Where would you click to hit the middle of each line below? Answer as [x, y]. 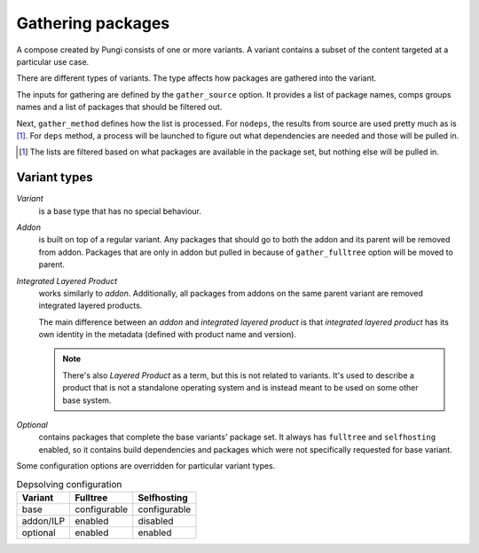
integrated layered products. [90, 305]
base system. [87, 400]
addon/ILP [43, 521]
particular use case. [53, 61]
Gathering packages [93, 23]
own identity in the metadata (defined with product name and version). [168, 335]
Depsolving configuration [69, 484]
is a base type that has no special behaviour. [120, 211]
